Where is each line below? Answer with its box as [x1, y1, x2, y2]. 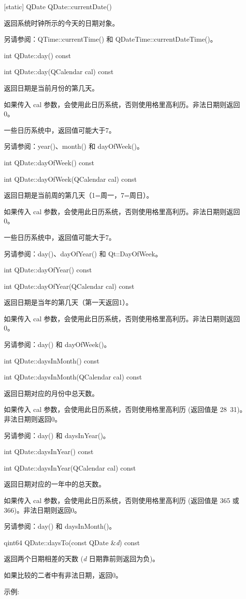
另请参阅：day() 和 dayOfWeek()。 [4, 339, 111, 349]
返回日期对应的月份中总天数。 [4, 388, 99, 398]
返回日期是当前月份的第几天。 [4, 82, 99, 93]
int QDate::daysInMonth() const [4, 355, 100, 365]
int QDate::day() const [4, 50, 71, 60]
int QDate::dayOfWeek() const [4, 157, 94, 167]
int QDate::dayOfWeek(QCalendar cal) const [4, 173, 137, 184]
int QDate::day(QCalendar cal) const [4, 66, 114, 77]
